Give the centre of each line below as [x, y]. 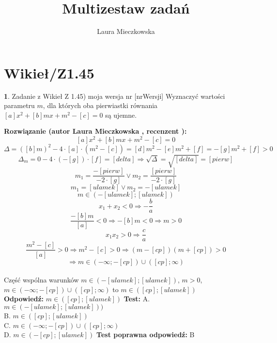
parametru [19, 105]
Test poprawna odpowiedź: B [146, 335]
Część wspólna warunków [41, 280]
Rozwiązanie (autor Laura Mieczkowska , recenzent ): [95, 131]
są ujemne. [121, 115]
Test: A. [137, 299]
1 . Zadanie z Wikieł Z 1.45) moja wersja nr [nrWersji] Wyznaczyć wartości [115, 96]
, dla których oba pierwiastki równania [100, 105]
